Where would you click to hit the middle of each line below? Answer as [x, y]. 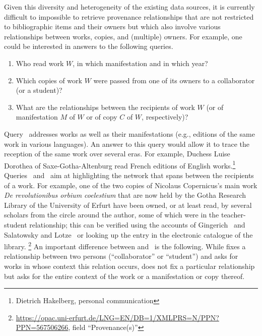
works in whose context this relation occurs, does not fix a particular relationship [129, 266]
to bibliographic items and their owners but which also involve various [112, 26]
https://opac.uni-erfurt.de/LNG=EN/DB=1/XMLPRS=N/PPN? [117, 317]
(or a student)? [39, 90]
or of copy [102, 117]
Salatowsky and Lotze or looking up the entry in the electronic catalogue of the [128, 234]
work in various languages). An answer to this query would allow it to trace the [127, 144]
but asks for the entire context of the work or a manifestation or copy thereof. [124, 276]
